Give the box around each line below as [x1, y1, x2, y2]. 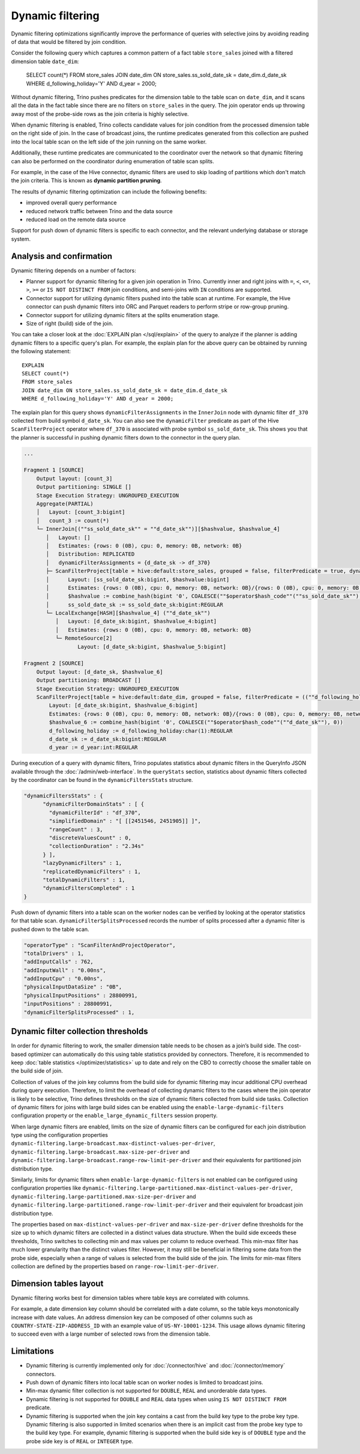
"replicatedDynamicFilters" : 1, [43, 868, 141, 875]
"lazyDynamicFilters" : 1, [43, 859, 122, 867]
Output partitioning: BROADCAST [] [36, 677, 141, 684]
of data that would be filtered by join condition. [11, 38, 127, 45]
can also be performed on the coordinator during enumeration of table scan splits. [11, 157, 214, 165]
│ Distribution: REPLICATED [46, 551, 135, 558]
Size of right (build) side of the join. [26, 320, 113, 327]
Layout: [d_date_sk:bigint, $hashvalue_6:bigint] [49, 702, 198, 709]
